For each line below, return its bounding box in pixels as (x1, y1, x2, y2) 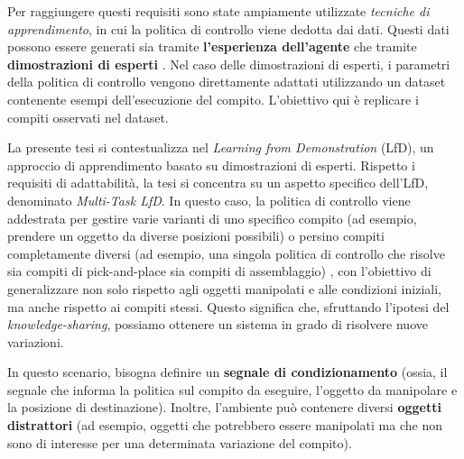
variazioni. (7, 332, 64, 351)
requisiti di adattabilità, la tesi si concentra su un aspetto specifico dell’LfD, (7, 173, 429, 192)
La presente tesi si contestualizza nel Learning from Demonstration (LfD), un (7, 138, 434, 157)
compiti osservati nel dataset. (7, 107, 169, 126)
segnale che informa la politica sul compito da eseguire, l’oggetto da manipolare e (7, 380, 458, 399)
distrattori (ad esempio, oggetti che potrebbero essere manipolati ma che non (7, 416, 442, 435)
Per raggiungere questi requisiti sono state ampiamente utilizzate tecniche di (7, 2, 430, 20)
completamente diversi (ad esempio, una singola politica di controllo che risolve (7, 243, 445, 262)
